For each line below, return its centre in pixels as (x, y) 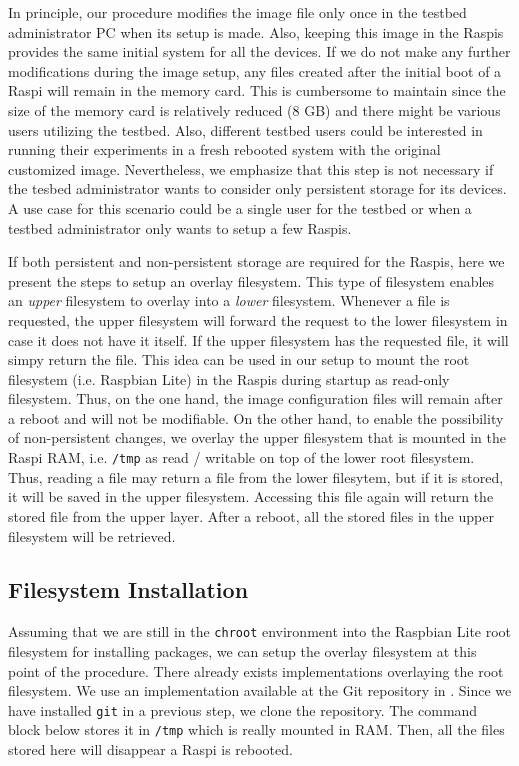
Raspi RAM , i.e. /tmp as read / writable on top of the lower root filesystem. (241, 457)
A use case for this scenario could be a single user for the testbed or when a (240, 207)
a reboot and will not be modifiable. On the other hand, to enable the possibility (256, 417)
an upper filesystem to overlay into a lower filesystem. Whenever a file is (229, 300)
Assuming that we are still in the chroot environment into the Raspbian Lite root (260, 631)
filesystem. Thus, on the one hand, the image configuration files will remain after (255, 398)
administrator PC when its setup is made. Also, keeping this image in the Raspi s (256, 31)
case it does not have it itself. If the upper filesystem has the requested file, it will (258, 339)
